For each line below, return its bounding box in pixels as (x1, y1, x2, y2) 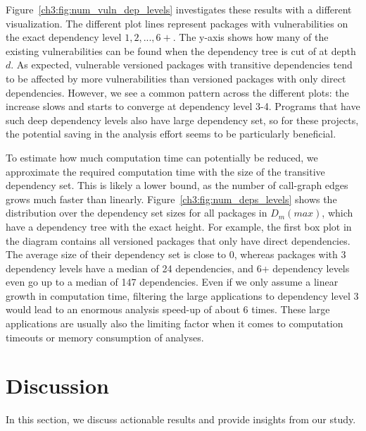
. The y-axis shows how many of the (172, 30, 329, 44)
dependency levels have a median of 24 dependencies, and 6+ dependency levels (6, 260, 350, 275)
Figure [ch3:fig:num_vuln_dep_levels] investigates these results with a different (6, 2, 352, 16)
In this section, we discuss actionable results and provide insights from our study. (6, 412, 356, 427)
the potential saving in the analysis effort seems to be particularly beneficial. (6, 126, 336, 141)
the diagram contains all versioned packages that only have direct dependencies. (6, 233, 351, 248)
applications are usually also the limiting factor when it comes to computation (6, 316, 343, 331)
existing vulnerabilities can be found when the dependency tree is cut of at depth (6, 43, 356, 58)
